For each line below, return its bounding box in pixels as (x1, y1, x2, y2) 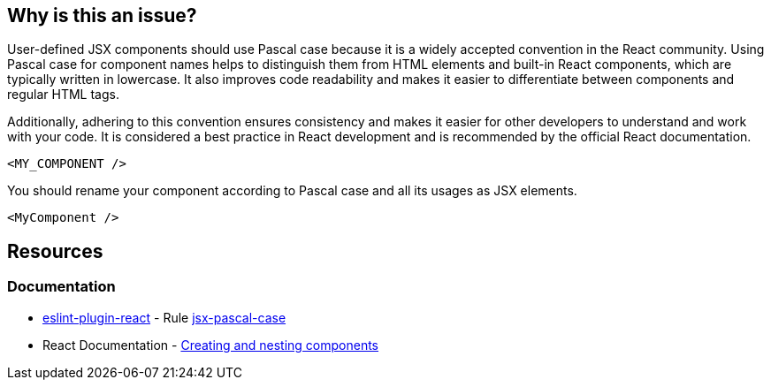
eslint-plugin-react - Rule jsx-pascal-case (42, 309, 286, 325)
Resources (7, 239, 103, 262)
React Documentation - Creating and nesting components (42, 337, 379, 353)
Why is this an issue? (7, 4, 197, 27)
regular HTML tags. (7, 87, 119, 102)
